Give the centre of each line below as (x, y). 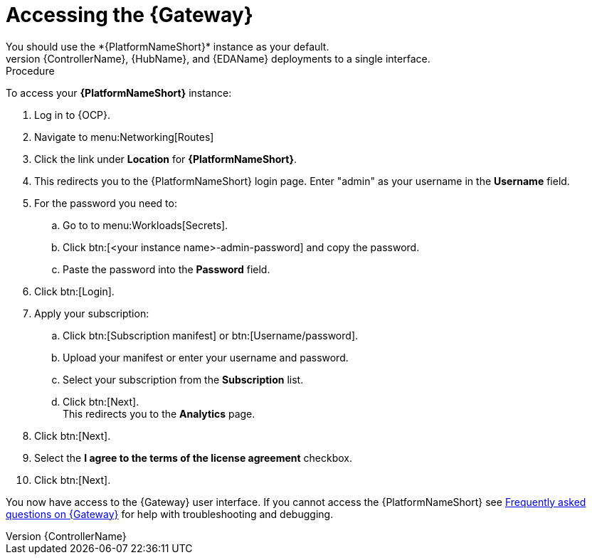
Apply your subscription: (92, 313)
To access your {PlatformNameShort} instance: (119, 93)
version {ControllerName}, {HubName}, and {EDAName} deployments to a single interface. (218, 58)
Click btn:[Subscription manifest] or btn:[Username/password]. (211, 335)
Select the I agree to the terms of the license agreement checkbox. (193, 458)
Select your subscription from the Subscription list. (183, 379)
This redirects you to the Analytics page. (159, 413)
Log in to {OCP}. (73, 115)
